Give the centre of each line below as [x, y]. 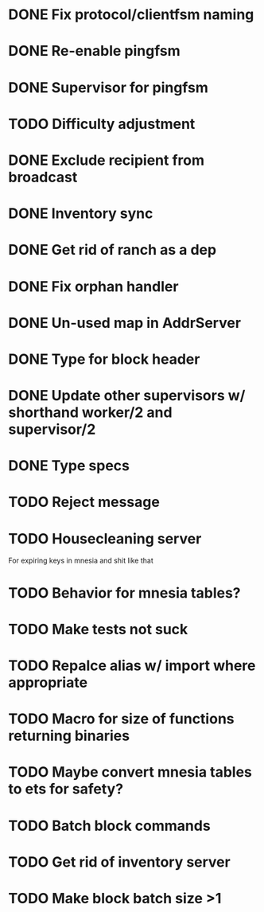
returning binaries [69, 736]
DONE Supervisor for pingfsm [108, 87]
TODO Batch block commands [109, 826]
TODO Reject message [84, 502]
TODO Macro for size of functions [121, 719]
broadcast [43, 177]
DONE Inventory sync [81, 214]
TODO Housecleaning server [105, 538]
